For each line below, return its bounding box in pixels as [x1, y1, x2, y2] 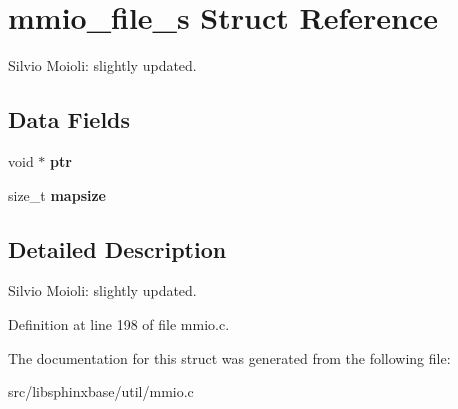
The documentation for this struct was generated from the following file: [8, 347, 451, 368]
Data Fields [8, 104, 131, 135]
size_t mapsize [8, 184, 106, 205]
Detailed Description [8, 233, 227, 264]
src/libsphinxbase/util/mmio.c [8, 381, 194, 402]
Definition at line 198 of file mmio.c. [8, 313, 230, 334]
